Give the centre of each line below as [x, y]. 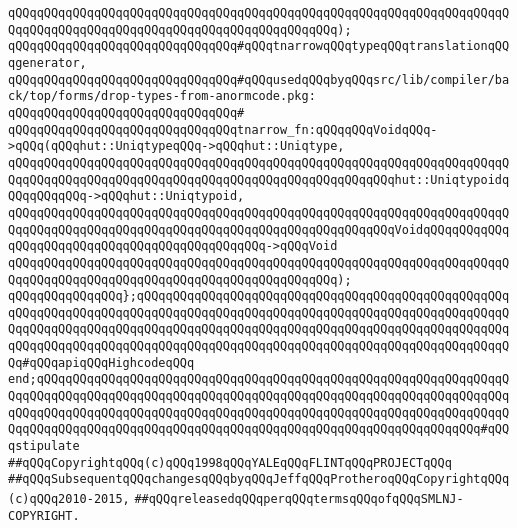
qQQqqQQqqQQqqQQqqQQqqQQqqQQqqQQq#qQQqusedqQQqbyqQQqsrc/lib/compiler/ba [259, 79]
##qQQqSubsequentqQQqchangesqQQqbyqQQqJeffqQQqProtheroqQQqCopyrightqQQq [259, 479]
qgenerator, [47, 62]
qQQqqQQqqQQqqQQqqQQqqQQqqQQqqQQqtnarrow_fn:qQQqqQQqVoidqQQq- [223, 129]
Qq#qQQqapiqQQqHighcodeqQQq [101, 362]
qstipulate [44, 446]
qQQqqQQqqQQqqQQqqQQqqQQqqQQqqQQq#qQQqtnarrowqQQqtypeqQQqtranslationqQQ [259, 46]
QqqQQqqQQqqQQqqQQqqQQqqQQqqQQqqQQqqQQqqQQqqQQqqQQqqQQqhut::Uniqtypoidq [259, 179]
